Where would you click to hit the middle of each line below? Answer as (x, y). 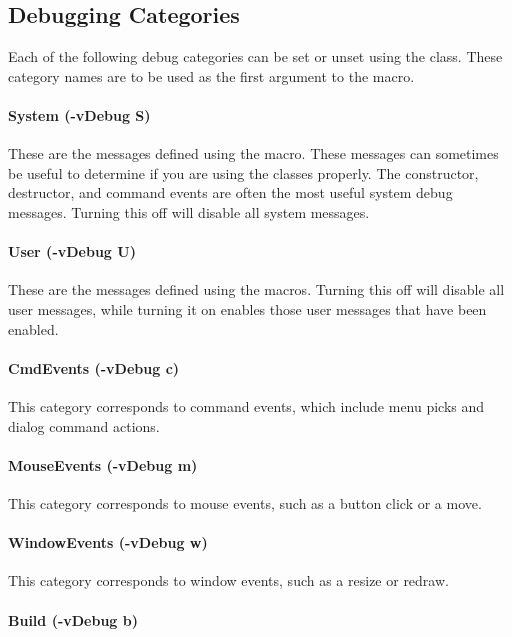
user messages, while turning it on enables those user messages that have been (247, 308)
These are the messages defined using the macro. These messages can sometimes (253, 153)
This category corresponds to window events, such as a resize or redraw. (228, 580)
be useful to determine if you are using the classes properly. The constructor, (243, 172)
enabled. (33, 328)
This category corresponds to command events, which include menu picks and (246, 405)
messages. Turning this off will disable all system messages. (189, 211)
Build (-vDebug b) (73, 619)
